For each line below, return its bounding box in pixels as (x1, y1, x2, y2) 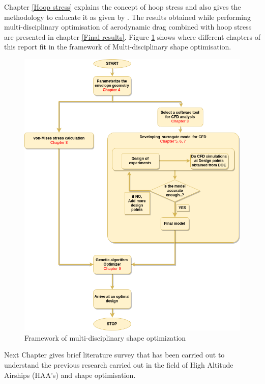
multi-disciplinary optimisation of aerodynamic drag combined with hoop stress (4, 21, 252, 32)
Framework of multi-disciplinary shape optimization (24, 332, 186, 343)
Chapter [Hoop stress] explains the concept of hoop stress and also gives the (4, 2, 241, 12)
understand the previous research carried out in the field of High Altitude (4, 360, 233, 370)
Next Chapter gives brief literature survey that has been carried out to (4, 349, 225, 360)
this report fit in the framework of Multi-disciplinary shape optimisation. (4, 41, 231, 52)
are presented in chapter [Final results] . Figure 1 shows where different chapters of (4, 31, 260, 42)
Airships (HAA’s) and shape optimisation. (4, 369, 136, 380)
